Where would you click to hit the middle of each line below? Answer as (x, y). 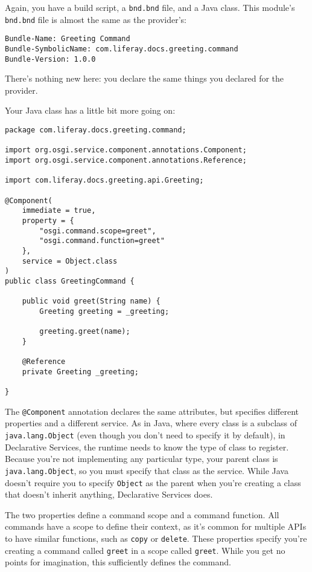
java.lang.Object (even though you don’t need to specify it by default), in (145, 435)
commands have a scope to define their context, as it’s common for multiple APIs (156, 526)
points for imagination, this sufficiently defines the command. (118, 562)
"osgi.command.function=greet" (102, 241)
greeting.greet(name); (85, 332)
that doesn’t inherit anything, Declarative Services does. (109, 494)
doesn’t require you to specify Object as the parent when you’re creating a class (153, 482)
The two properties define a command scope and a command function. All (142, 514)
